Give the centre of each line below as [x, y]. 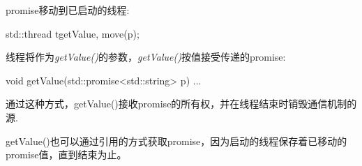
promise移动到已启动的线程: [68, 10]
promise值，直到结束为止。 [66, 154]
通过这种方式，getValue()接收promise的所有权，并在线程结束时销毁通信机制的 [181, 104]
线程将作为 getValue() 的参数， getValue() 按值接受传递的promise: [146, 57]
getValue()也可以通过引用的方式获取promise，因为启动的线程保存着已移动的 [176, 141]
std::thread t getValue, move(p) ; [73, 33]
